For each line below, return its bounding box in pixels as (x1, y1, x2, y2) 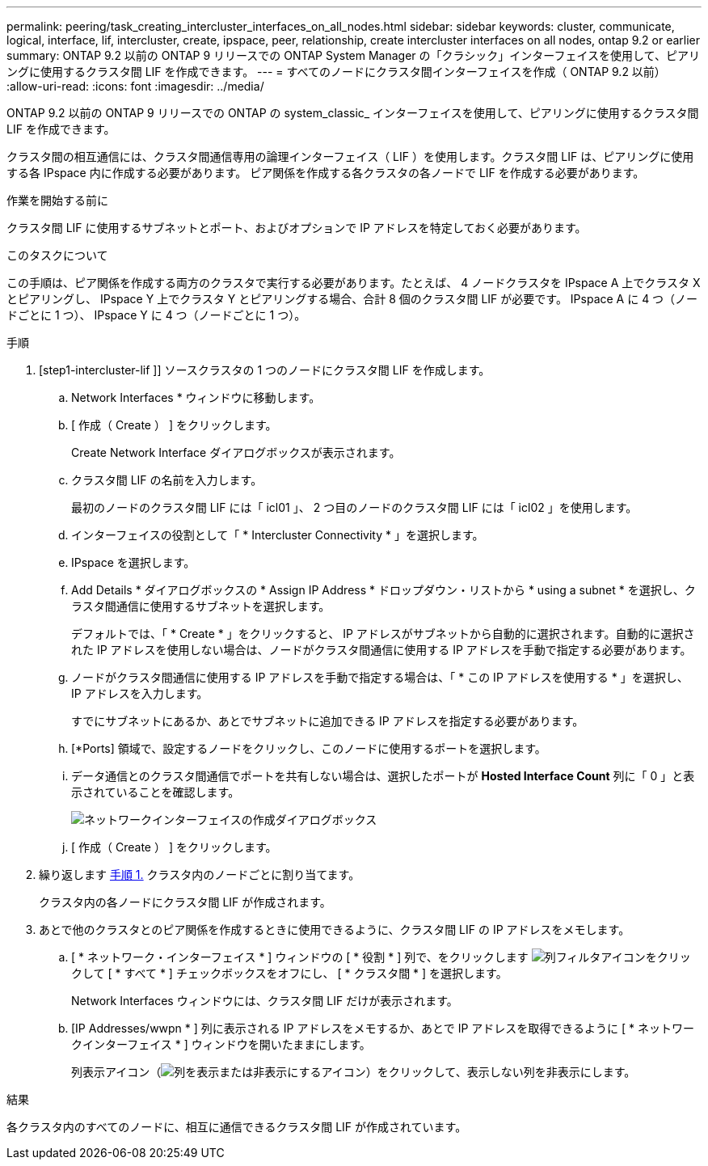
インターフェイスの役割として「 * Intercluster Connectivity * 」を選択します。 (71, 528, 484, 542)
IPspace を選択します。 (71, 556, 196, 569)
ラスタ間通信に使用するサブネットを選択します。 (71, 599, 331, 613)
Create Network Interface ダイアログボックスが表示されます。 (71, 446, 401, 459)
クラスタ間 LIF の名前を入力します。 (71, 473, 263, 487)
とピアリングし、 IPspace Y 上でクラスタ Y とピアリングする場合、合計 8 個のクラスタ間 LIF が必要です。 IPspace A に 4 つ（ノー (6, 292, 698, 306)
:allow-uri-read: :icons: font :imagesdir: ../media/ (6, 79, 264, 93)
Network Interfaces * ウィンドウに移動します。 (71, 391, 321, 404)
